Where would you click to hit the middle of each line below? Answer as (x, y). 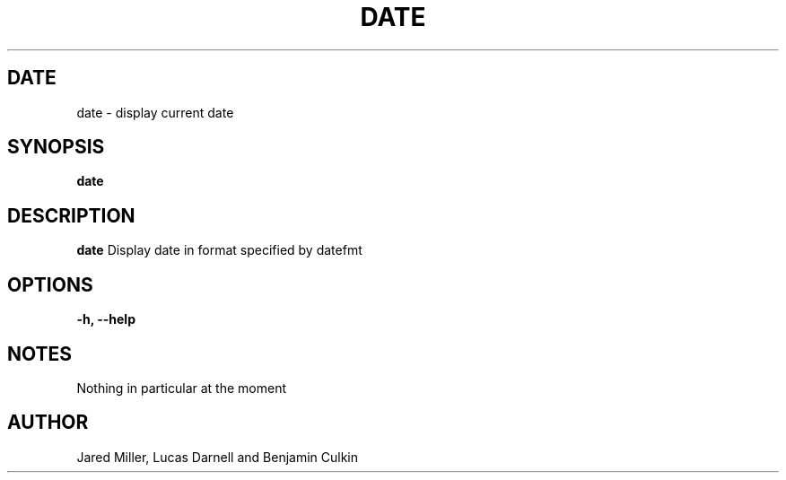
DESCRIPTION (71, 215)
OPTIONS (50, 284)
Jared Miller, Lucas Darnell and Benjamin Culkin (218, 457)
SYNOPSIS (56, 147)
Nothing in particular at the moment (182, 388)
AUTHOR (48, 423)
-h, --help (106, 319)
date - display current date (155, 112)
